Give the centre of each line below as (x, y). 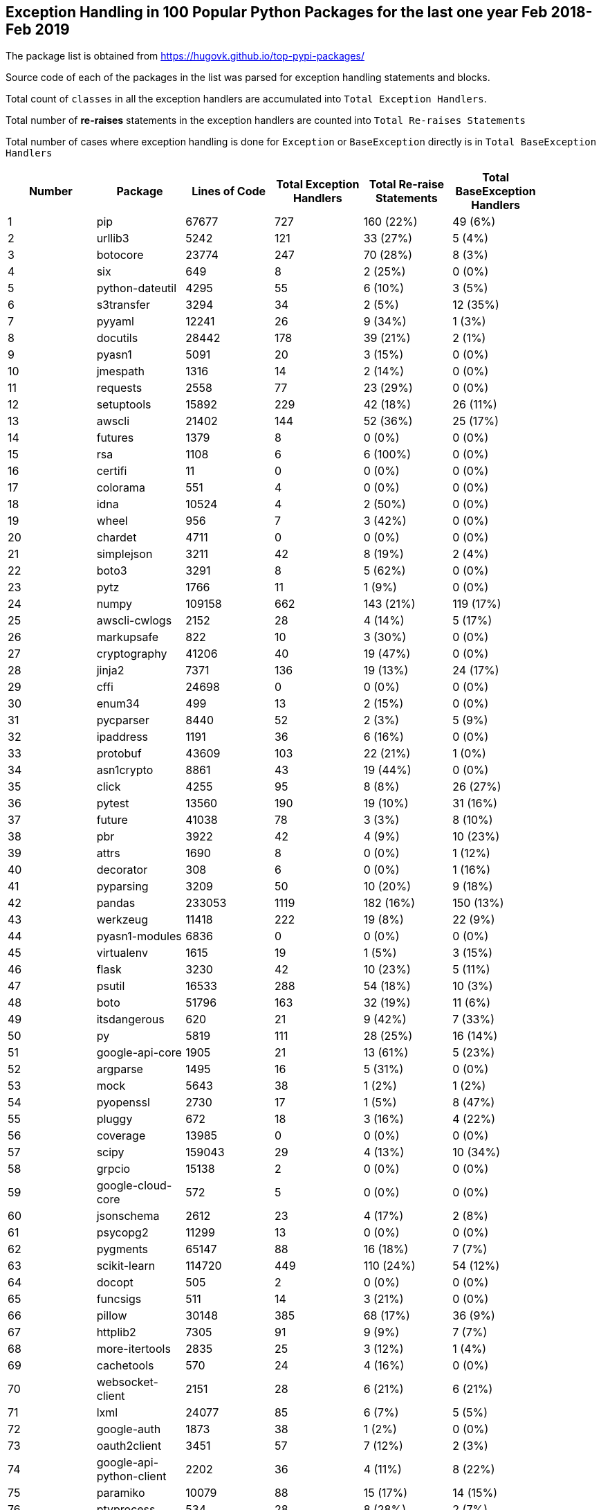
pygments (122, 1249)
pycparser (123, 720)
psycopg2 (122, 1233)
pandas (116, 903)
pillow (112, 1316)
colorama (121, 488)
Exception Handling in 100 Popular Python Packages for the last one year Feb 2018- (299, 12)
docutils (117, 338)
